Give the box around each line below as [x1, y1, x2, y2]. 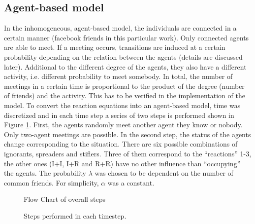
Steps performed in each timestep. [24, 210, 127, 221]
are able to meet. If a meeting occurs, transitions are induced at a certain [4, 42, 225, 52]
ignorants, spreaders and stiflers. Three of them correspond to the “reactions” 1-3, [4, 148, 252, 158]
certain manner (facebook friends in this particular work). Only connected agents [4, 32, 249, 42]
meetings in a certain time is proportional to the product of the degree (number [4, 80, 245, 91]
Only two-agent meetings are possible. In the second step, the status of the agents [4, 129, 251, 139]
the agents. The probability [4, 168, 86, 178]
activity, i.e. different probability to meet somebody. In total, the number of [4, 71, 233, 81]
